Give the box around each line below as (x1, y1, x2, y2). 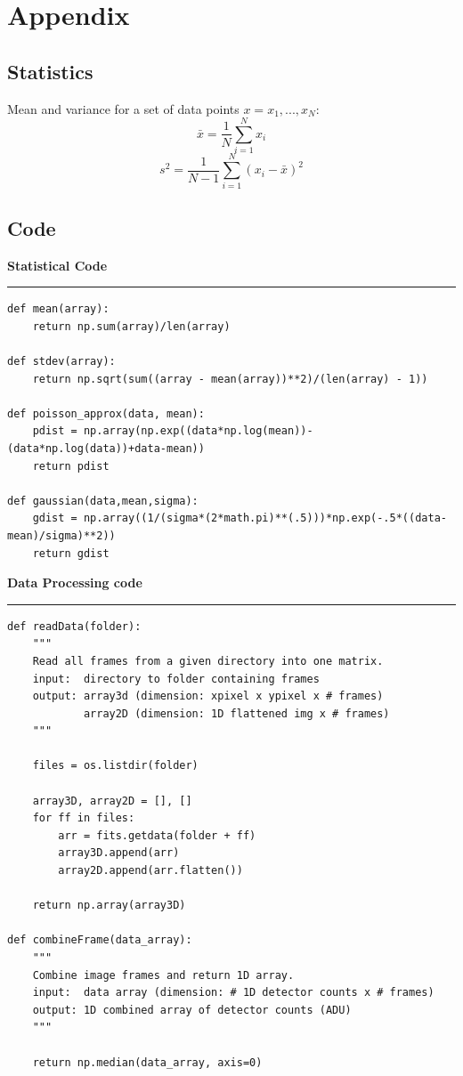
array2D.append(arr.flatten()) (58, 864, 243, 878)
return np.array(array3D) (32, 899, 186, 912)
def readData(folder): (7, 619, 142, 633)
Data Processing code (7, 573, 142, 592)
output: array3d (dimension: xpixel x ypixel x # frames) (32, 690, 384, 703)
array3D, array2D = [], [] (32, 794, 192, 807)
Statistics (7, 57, 93, 85)
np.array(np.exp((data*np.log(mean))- (83, 425, 313, 438)
